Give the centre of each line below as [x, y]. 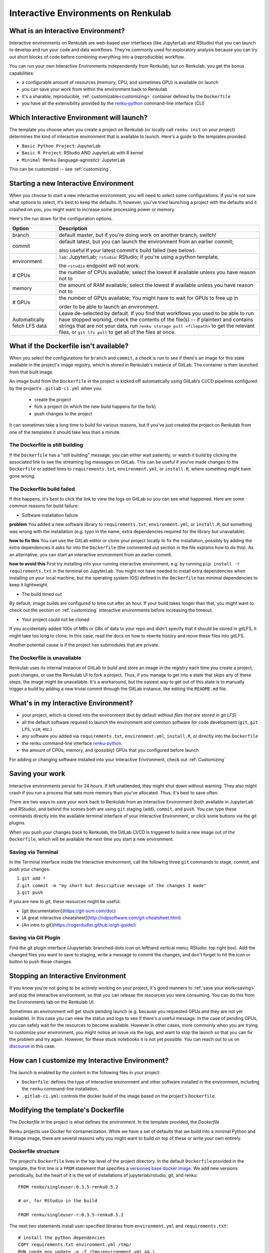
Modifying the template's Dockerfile [67, 1110]
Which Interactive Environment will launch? [78, 118]
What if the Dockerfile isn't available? [69, 346]
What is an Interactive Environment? [67, 31]
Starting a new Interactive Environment [71, 183]
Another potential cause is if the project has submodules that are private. [84, 645]
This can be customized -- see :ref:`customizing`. [60, 169]
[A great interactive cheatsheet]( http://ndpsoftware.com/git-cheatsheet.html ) [101, 918]
